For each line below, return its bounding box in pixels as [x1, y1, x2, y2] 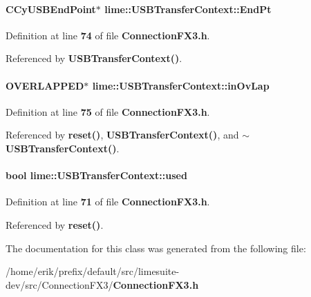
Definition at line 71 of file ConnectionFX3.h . [6, 194, 210, 209]
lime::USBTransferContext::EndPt [104, 1, 272, 16]
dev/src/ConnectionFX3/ [6, 277, 113, 291]
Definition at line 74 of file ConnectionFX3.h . [6, 28, 210, 42]
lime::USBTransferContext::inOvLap [92, 78, 270, 92]
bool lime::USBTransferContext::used [6, 168, 187, 183]
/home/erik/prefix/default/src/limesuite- [6, 264, 180, 278]
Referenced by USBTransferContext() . [6, 51, 182, 65]
